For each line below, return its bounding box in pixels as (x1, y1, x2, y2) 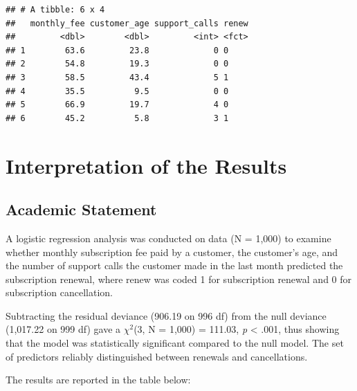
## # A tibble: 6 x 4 (6, 5, 105, 15)
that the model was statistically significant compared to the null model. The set (6, 336, 344, 350)
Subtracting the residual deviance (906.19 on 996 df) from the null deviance (6, 308, 327, 322)
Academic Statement (6, 199, 157, 220)
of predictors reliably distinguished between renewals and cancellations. (6, 349, 308, 363)
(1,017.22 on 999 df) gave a (6, 322, 121, 336)
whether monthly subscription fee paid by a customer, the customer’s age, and (6, 244, 338, 259)
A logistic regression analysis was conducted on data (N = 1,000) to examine (6, 230, 331, 245)
